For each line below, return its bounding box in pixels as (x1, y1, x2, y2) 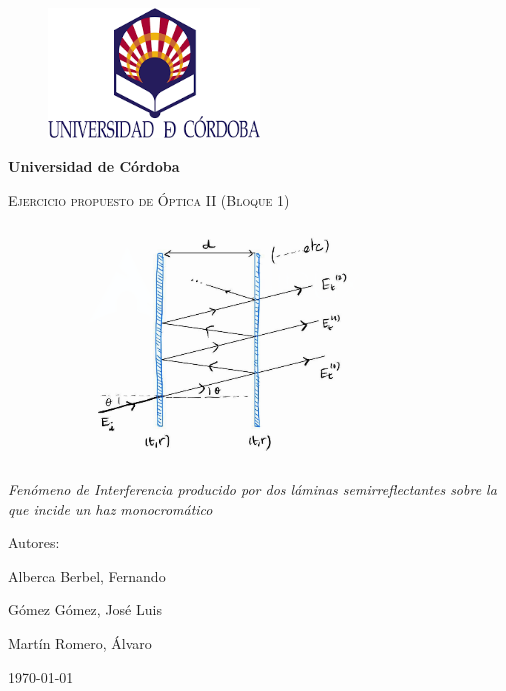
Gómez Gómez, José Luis (8, 599, 162, 620)
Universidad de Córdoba (8, 156, 180, 177)
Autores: (8, 532, 60, 553)
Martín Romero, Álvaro (8, 633, 152, 654)
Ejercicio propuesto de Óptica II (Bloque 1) (8, 189, 290, 210)
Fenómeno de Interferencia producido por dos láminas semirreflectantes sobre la (8, 479, 497, 500)
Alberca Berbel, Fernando (8, 565, 166, 586)
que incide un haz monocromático (8, 498, 213, 519)
